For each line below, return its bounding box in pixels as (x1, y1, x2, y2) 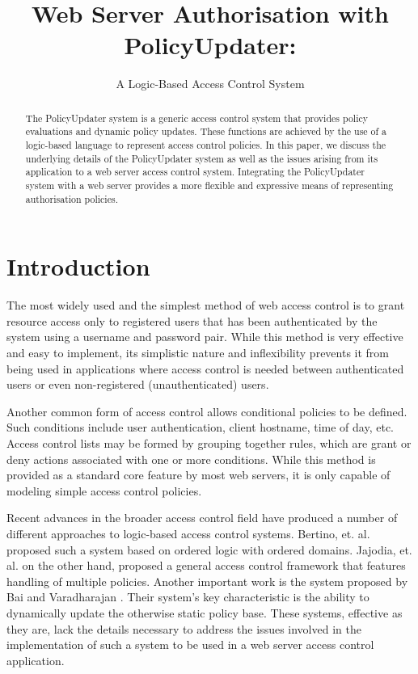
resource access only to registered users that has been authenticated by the (6, 312, 378, 329)
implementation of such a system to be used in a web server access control (6, 636, 374, 653)
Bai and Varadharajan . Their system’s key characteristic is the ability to (6, 588, 369, 605)
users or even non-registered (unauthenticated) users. (6, 376, 269, 393)
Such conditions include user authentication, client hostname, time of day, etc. (6, 419, 395, 436)
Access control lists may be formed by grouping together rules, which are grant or (6, 434, 412, 451)
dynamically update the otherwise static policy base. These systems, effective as (6, 604, 403, 621)
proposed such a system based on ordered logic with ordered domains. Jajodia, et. (6, 541, 412, 558)
